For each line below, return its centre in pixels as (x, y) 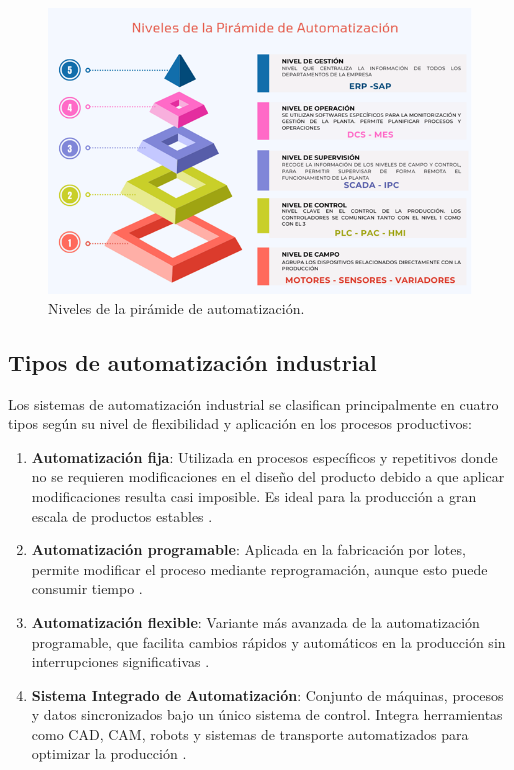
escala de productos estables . (122, 515)
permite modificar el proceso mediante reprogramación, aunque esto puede (259, 568)
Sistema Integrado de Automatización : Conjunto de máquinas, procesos (267, 694)
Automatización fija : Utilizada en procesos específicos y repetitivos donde (264, 456)
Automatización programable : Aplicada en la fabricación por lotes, (248, 549)
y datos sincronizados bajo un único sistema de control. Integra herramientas (267, 714)
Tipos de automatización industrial (192, 361)
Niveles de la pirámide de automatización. (176, 307)
